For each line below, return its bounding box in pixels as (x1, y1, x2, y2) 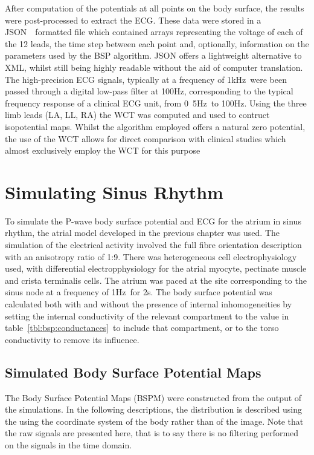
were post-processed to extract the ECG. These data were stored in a (5, 13, 261, 26)
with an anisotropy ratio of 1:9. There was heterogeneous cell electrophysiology (5, 250, 297, 263)
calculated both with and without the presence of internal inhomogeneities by (5, 298, 292, 310)
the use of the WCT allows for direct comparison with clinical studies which (5, 132, 286, 145)
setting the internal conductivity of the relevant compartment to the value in (5, 309, 289, 322)
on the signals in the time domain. (5, 438, 132, 451)
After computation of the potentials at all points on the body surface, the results (5, 2, 304, 14)
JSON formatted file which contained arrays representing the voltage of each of (5, 25, 303, 38)
